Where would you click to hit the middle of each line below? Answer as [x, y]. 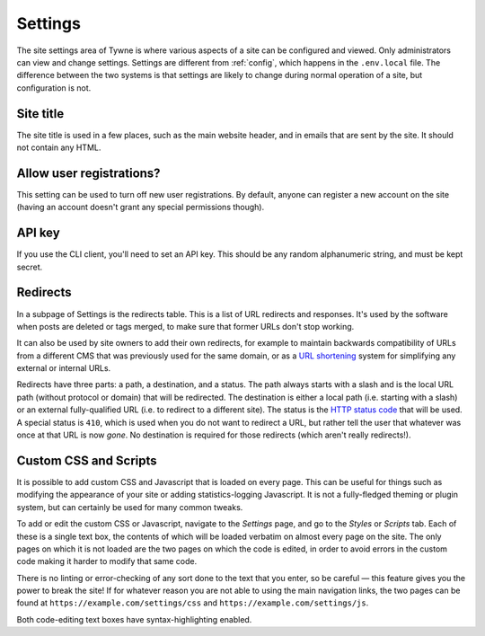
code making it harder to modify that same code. [107, 561]
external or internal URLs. [64, 368]
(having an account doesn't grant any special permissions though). [141, 208]
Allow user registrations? [88, 173]
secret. [30, 267]
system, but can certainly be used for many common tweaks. [130, 507]
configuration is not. [54, 88]
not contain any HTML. [59, 147]
